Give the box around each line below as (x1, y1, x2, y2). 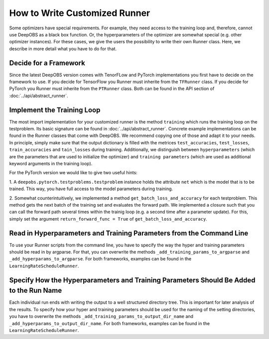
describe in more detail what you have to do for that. (9, 45, 117, 52)
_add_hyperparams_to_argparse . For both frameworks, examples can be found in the (9, 256, 192, 262)
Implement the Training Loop (9, 106, 101, 114)
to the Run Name (9, 286, 62, 295)
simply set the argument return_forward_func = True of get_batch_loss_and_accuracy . (9, 216, 208, 222)
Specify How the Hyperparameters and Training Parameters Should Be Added (9, 276, 256, 284)
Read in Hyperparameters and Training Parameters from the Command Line (9, 229, 249, 237)
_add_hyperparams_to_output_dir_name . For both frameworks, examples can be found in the (9, 320, 210, 326)
